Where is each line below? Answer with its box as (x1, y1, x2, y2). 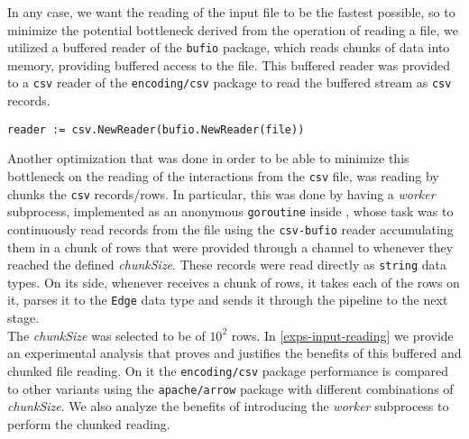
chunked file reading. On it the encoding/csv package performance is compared (7, 361, 449, 380)
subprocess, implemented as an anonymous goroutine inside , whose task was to (7, 202, 454, 221)
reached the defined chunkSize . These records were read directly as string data (7, 255, 446, 274)
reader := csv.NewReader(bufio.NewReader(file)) (7, 123, 305, 136)
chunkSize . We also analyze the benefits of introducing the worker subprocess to (7, 397, 449, 416)
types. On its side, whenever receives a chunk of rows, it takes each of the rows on (7, 272, 460, 291)
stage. (7, 308, 40, 327)
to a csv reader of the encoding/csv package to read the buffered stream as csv (7, 73, 452, 92)
